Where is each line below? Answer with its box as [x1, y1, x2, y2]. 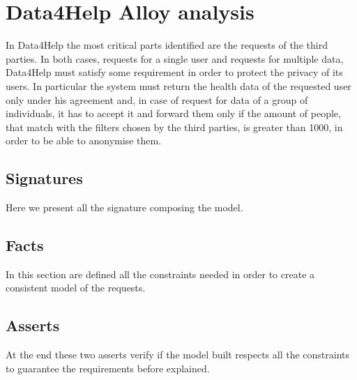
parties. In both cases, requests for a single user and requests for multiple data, [6, 51, 344, 66]
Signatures [6, 167, 83, 189]
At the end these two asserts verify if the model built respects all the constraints [6, 347, 350, 362]
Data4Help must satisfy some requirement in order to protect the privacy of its [6, 65, 343, 79]
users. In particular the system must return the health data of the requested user [6, 78, 351, 93]
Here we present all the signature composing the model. [6, 200, 243, 215]
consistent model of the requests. [6, 280, 146, 295]
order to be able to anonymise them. [6, 133, 161, 148]
